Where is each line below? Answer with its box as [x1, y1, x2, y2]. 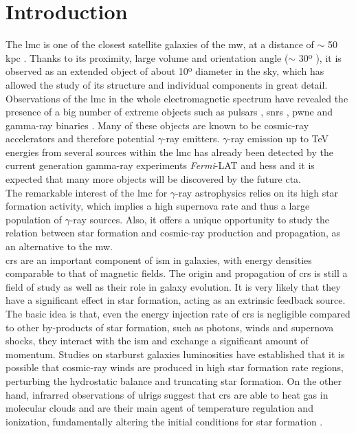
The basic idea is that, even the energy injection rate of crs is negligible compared [5, 307, 351, 320]
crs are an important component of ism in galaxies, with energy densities [5, 252, 312, 267]
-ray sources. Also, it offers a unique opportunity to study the [69, 212, 330, 226]
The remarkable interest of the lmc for [5, 185, 168, 199]
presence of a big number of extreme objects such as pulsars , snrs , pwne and [5, 104, 333, 119]
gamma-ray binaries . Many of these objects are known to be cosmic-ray [5, 118, 309, 132]
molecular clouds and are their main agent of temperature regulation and [5, 401, 313, 415]
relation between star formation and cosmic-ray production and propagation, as [5, 225, 341, 240]
